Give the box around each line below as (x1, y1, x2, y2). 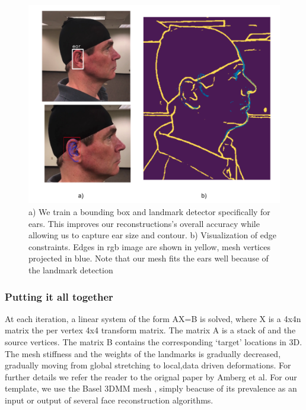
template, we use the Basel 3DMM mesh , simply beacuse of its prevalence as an (5, 382, 297, 395)
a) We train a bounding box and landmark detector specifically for (28, 206, 270, 218)
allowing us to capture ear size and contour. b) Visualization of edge (28, 229, 277, 241)
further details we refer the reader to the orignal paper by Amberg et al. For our (5, 370, 297, 383)
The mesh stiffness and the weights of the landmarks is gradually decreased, (5, 347, 281, 359)
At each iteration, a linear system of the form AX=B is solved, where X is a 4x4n (5, 312, 301, 324)
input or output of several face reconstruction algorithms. (5, 393, 213, 406)
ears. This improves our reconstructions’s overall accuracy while (28, 217, 260, 229)
